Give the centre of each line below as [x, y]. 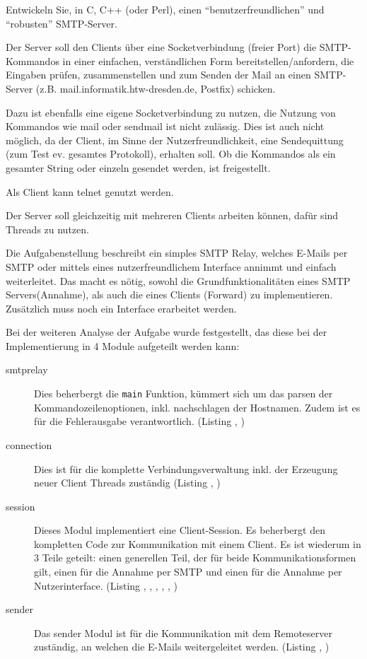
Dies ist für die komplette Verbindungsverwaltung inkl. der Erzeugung [186, 468]
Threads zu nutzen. [47, 229]
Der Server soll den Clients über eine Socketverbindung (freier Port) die [161, 47]
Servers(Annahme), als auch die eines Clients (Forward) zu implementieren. [169, 294]
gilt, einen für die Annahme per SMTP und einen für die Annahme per [188, 572]
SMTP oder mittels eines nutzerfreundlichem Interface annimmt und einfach [171, 266]
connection [29, 444]
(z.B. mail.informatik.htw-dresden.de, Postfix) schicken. [156, 88]
